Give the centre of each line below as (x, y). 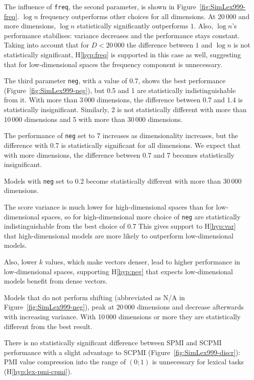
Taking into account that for (46, 45)
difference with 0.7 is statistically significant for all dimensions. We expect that (122, 145)
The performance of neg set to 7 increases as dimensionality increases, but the (121, 135)
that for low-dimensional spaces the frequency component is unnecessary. (113, 64)
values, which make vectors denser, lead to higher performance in (143, 261)
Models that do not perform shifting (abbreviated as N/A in (94, 297)
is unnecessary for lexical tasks (198, 362)
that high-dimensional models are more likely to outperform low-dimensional (119, 235)
